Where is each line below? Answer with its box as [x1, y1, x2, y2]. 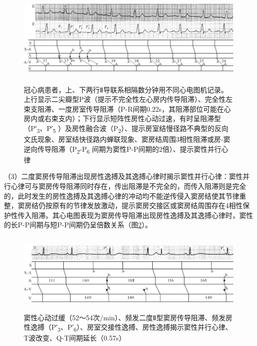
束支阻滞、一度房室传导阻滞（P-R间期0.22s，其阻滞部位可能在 [24, 103, 224, 114]
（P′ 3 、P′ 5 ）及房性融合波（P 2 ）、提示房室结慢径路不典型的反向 [24, 123, 228, 134]
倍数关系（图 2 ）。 [96, 219, 152, 230]
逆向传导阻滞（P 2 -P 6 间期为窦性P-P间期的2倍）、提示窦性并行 [24, 143, 221, 155]
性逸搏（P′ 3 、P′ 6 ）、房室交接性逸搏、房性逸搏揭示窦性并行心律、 [24, 322, 232, 333]
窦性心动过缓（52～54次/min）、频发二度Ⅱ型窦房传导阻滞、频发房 [24, 312, 233, 322]
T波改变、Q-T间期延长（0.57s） [24, 333, 126, 343]
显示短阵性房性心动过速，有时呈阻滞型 [96, 113, 221, 124]
